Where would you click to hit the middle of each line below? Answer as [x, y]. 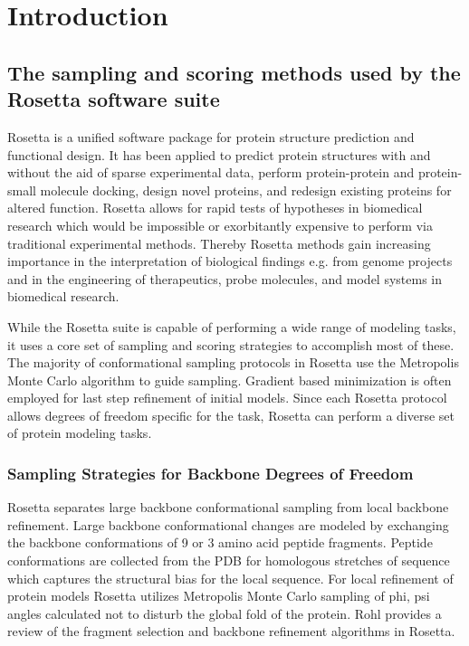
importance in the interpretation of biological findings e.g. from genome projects [230, 261]
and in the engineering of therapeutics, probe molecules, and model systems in [225, 278]
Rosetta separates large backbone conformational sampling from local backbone [228, 507]
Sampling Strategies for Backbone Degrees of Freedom [211, 473]
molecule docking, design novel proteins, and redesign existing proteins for [246, 190]
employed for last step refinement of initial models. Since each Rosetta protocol [227, 398]
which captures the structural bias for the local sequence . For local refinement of [230, 578]
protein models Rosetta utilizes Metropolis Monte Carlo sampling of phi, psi [219, 596]
